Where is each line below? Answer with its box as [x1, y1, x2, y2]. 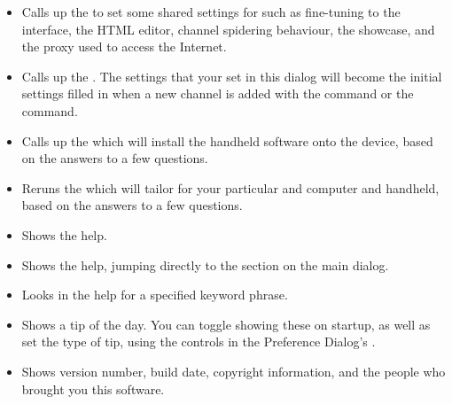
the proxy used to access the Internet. [21, 37, 227, 56]
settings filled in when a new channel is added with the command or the [21, 84, 414, 103]
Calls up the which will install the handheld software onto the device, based [21, 131, 433, 150]
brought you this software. [21, 379, 165, 398]
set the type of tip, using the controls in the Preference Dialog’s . [21, 332, 376, 351]
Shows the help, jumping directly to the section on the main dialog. [21, 255, 389, 274]
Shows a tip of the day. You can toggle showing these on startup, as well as [21, 315, 431, 333]
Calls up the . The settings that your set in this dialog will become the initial [21, 66, 442, 85]
